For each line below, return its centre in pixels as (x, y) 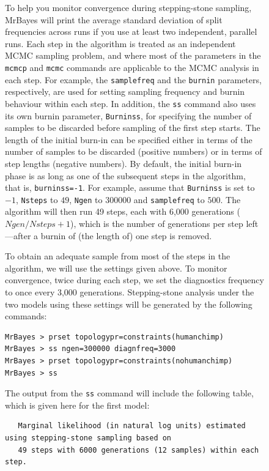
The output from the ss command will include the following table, (129, 393)
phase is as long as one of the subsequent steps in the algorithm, (125, 175)
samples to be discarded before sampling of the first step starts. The (133, 128)
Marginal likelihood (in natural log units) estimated (132, 426)
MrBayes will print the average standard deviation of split (114, 19)
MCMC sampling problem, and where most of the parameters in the (133, 55)
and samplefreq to (169, 199)
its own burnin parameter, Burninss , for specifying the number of (128, 115)
